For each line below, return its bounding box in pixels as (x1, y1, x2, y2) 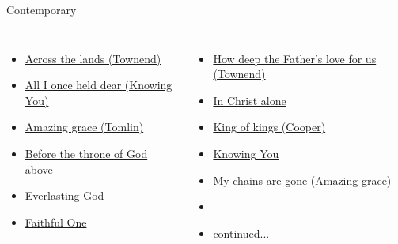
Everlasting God (25, 187, 104, 204)
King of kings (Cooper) (213, 118, 326, 135)
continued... (213, 224, 270, 241)
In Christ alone (213, 92, 286, 108)
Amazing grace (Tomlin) (25, 118, 144, 135)
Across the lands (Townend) (25, 50, 161, 66)
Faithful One (25, 213, 87, 230)
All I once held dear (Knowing (25, 77, 172, 93)
